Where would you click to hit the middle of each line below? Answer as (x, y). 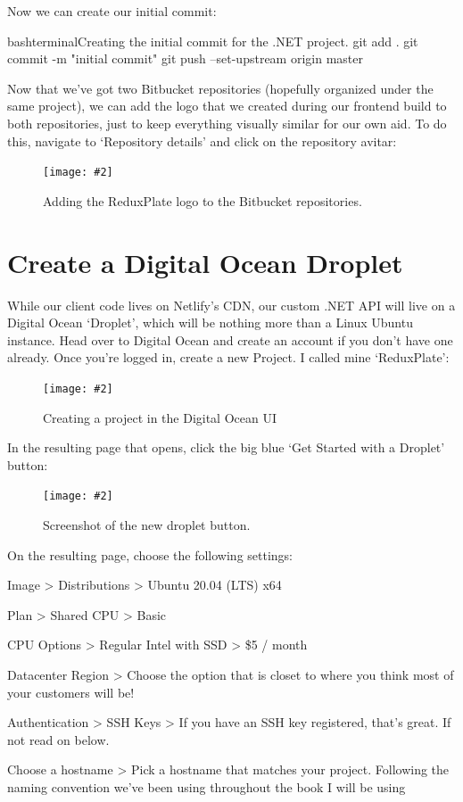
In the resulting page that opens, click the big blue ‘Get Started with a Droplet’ (226, 447)
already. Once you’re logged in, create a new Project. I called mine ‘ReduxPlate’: (228, 357)
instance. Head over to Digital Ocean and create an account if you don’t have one (230, 339)
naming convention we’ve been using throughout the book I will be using (207, 786)
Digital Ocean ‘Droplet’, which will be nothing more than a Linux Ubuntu (210, 322)
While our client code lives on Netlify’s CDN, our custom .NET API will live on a (231, 305)
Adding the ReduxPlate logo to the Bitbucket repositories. (203, 200)
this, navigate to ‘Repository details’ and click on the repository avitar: (202, 141)
